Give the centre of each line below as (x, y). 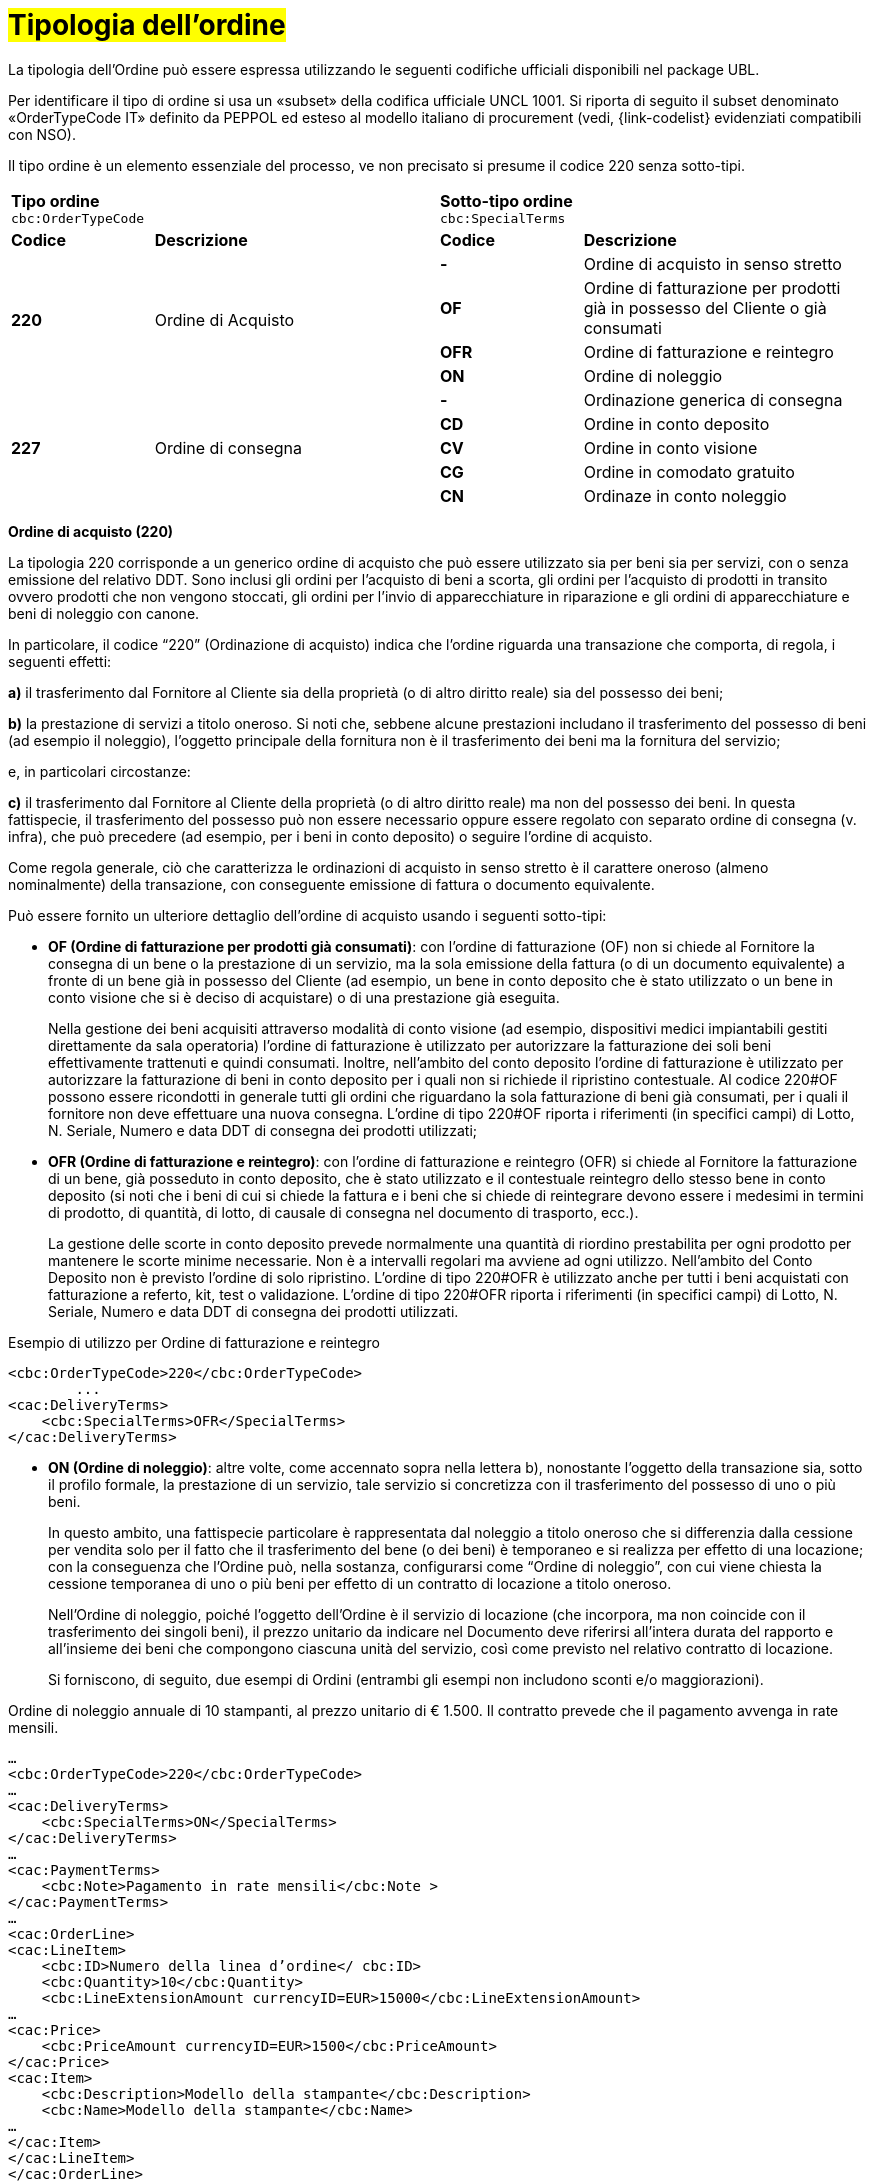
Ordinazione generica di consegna (713, 399)
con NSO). (42, 134)
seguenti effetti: (60, 661)
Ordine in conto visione (670, 447)
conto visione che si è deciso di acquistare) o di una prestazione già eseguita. (304, 997)
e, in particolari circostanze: (99, 771)
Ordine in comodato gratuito (689, 471)
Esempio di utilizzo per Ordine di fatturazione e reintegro (194, 1342)
